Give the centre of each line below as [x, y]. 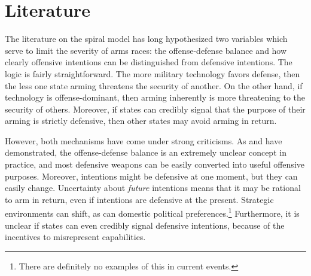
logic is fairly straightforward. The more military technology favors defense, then [153, 73]
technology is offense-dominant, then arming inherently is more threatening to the [155, 97]
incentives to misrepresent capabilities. [75, 237]
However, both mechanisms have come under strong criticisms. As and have [144, 140]
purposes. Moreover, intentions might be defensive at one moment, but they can [151, 176]
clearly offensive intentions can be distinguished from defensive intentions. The [149, 62]
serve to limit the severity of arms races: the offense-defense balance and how [146, 50]
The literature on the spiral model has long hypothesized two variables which [146, 39]
